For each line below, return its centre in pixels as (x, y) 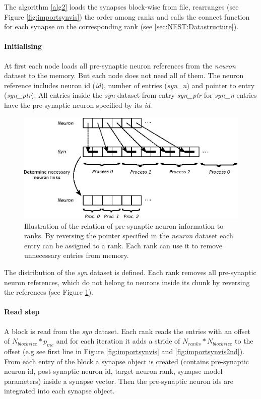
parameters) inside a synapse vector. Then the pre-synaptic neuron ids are (119, 381)
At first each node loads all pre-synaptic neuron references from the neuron (120, 65)
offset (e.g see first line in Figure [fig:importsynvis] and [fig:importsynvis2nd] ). (124, 351)
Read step (22, 312)
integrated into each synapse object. (59, 391)
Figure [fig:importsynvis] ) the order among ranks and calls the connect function (127, 16)
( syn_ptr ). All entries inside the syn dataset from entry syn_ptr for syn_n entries (130, 95)
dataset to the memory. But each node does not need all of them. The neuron (124, 75)
